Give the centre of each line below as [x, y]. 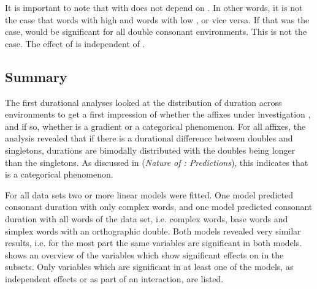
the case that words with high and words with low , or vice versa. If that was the [157, 19]
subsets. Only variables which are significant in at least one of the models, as [149, 267]
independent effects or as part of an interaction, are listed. [114, 278]
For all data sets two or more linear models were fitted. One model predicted [149, 194]
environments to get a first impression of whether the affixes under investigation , [158, 114]
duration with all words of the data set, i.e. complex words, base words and [147, 218]
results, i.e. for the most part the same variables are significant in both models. [154, 243]
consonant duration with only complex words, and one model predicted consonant [159, 207]
